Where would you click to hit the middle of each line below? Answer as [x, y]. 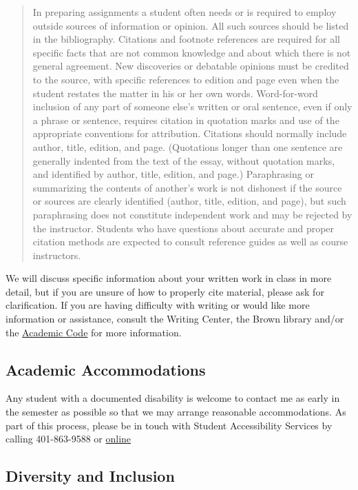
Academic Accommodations [106, 369]
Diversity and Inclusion [90, 476]
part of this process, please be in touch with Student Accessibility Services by [169, 425]
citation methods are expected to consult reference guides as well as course [190, 242]
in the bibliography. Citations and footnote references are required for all [186, 39]
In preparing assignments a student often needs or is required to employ [185, 12]
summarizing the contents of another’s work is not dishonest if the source [187, 187]
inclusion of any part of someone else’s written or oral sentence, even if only [192, 106]
